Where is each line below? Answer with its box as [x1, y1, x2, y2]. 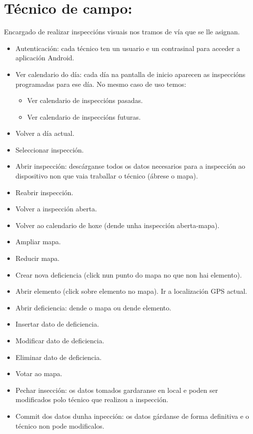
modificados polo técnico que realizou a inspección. [15, 394, 169, 405]
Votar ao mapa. [15, 368, 62, 379]
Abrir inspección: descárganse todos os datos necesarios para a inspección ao [15, 161, 246, 171]
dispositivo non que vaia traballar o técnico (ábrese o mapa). [15, 171, 198, 181]
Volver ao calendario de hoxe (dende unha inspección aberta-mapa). [15, 220, 220, 230]
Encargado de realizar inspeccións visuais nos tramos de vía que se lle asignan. [4, 26, 240, 37]
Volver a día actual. [15, 128, 75, 138]
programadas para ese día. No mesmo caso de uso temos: [15, 78, 186, 89]
